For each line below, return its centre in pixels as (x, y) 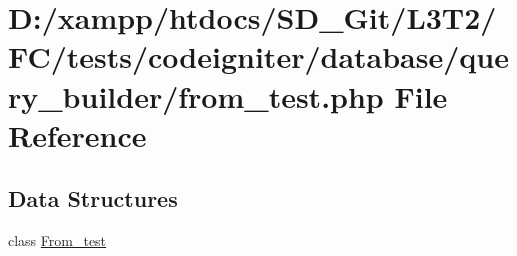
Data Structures (93, 198)
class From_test (57, 240)
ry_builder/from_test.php (196, 95)
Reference (77, 134)
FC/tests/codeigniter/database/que (258, 56)
